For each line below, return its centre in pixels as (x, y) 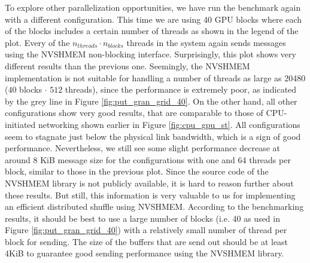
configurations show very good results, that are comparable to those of (134, 113)
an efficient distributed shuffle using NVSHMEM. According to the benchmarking (154, 207)
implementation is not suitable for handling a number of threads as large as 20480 (155, 77)
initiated (20, 124)
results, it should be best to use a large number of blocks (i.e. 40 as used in (142, 218)
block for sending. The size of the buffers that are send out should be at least (147, 241)
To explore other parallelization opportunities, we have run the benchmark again (153, 7)
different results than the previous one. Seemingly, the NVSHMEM (127, 65)
